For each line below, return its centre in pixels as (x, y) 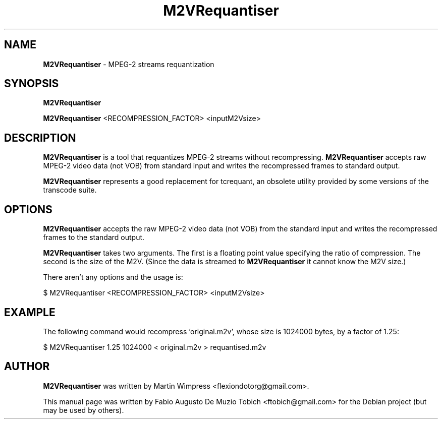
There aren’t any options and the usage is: (113, 277)
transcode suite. (70, 190)
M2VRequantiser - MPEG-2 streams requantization (129, 64)
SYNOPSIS (32, 84)
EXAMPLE (30, 312)
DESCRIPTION (40, 138)
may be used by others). (84, 410)
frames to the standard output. (94, 237)
